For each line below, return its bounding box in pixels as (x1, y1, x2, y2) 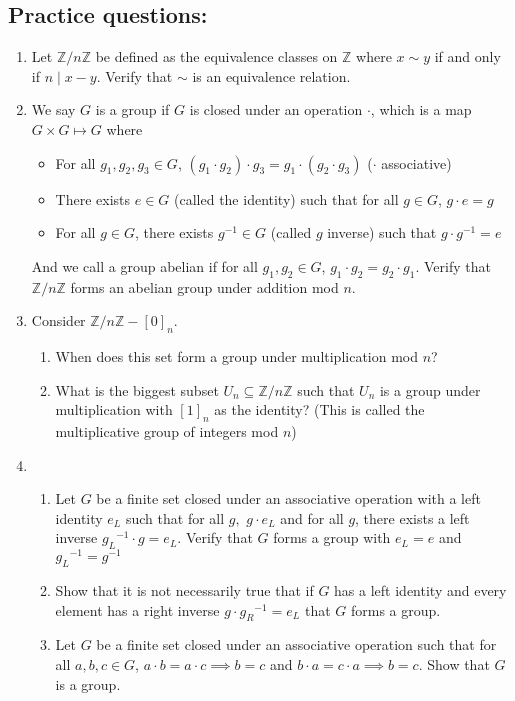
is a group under (379, 379, 481, 400)
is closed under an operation (189, 99, 363, 120)
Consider (31, 310, 86, 331)
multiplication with (55, 399, 173, 420)
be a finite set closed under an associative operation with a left (96, 488, 481, 509)
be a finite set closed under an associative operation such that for (96, 634, 497, 655)
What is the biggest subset (55, 379, 219, 400)
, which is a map (370, 99, 472, 120)
